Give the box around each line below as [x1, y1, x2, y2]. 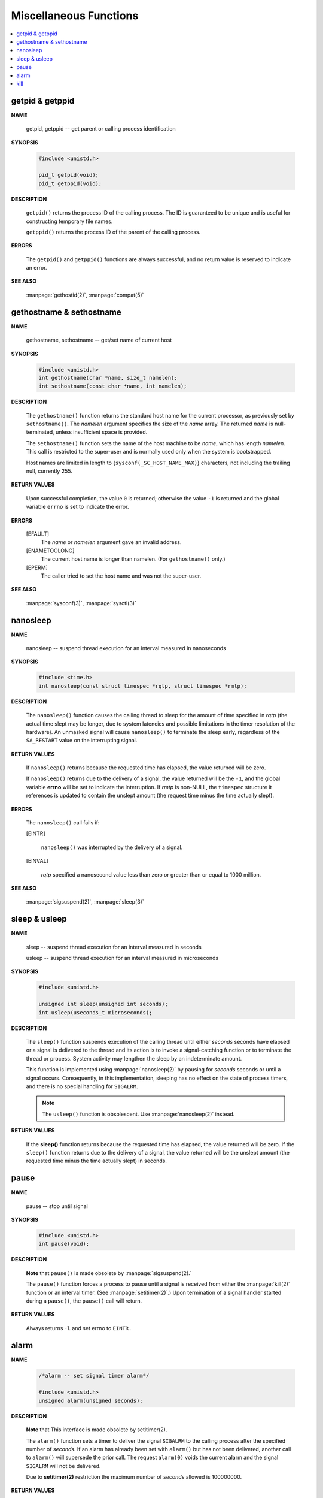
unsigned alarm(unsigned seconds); [38, 1397, 143, 1404]
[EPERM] [26, 564, 48, 571]
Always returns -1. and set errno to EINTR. [26, 1324, 132, 1331]
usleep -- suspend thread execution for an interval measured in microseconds [26, 955, 218, 962]
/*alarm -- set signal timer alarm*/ [38, 1372, 150, 1379]
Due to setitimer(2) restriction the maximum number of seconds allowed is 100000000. [26, 1473, 242, 1481]
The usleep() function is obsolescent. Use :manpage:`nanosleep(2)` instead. [42, 1110, 235, 1118]
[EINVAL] [26, 857, 49, 865]
